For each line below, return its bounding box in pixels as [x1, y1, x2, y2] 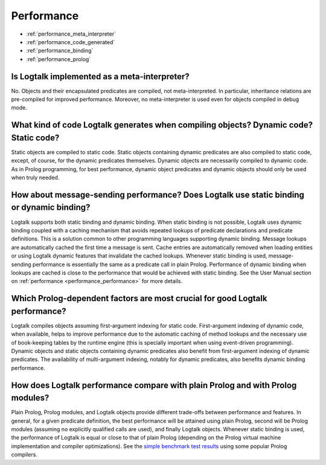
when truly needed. [11, 174, 60, 181]
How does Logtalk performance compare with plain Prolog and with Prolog [11, 380, 297, 390]
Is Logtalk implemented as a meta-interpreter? [11, 71, 190, 82]
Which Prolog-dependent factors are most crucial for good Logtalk [11, 293, 267, 304]
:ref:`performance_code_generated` [26, 38, 115, 45]
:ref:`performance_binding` [26, 47, 94, 54]
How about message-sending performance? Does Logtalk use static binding [11, 189, 305, 200]
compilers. [11, 451, 37, 458]
